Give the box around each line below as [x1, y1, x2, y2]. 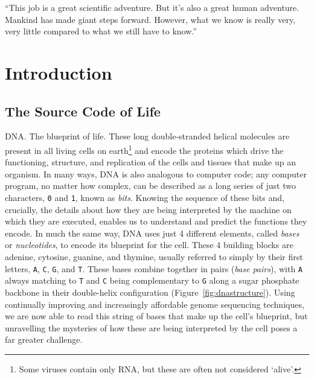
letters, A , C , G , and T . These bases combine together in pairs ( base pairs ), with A [5, 262, 303, 275]
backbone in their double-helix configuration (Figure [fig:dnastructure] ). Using [5, 285, 295, 298]
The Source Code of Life [5, 101, 161, 120]
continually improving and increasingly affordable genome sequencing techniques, [5, 298, 304, 310]
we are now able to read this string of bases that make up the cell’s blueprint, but [5, 310, 308, 322]
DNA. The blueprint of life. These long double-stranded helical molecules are [5, 130, 290, 142]
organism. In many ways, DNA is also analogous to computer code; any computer [5, 167, 307, 180]
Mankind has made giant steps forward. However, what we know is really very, [5, 13, 296, 25]
